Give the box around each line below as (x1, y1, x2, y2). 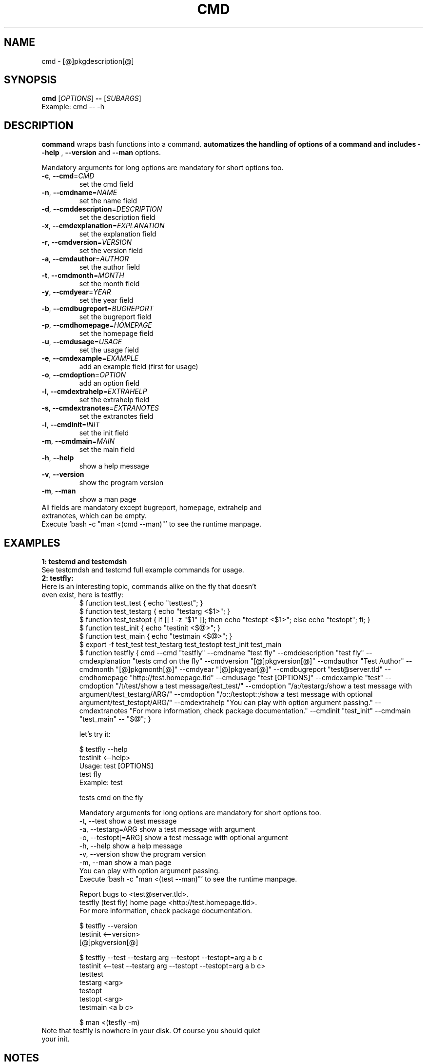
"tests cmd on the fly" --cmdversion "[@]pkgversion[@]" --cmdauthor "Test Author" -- (132, 657, 412, 666)
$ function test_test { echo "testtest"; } (79, 599, 203, 608)
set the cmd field (79, 180, 134, 189)
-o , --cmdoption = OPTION (41, 371, 126, 379)
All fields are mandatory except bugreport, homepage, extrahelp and (41, 503, 262, 512)
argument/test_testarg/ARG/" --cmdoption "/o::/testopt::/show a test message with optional (79, 690, 373, 699)
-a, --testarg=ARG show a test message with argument (79, 825, 255, 834)
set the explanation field (79, 230, 156, 238)
